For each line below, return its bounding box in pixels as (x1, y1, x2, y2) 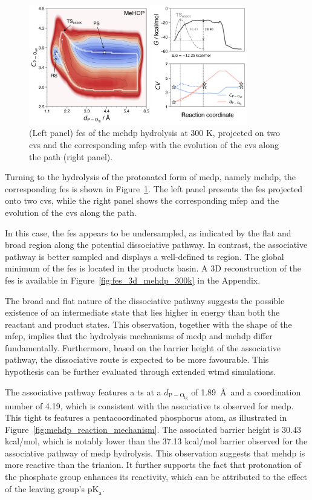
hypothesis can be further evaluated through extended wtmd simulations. (5, 365, 276, 378)
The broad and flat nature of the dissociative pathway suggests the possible (5, 294, 285, 307)
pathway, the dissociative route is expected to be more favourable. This (5, 353, 269, 366)
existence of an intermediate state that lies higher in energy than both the (5, 306, 280, 319)
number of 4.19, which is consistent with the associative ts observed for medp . (5, 399, 294, 412)
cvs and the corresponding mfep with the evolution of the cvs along (29, 138, 279, 151)
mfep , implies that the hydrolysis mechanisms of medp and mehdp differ (5, 330, 273, 342)
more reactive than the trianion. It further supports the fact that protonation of (5, 458, 302, 471)
